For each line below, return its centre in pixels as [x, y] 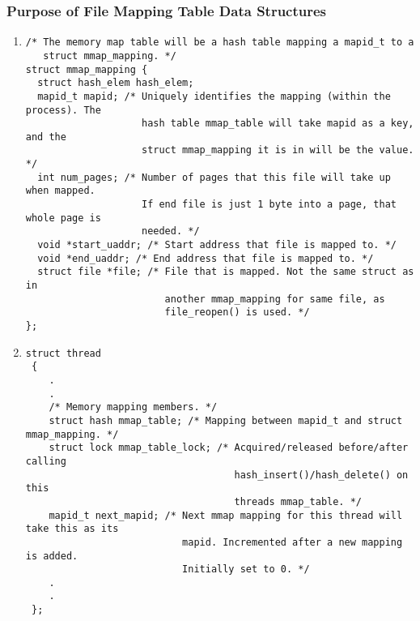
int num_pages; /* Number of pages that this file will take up [214, 177]
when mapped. [60, 191]
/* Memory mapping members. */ [133, 407]
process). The [63, 110]
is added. [52, 556]
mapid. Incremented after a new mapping [293, 542]
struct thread [63, 353]
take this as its [72, 529]
